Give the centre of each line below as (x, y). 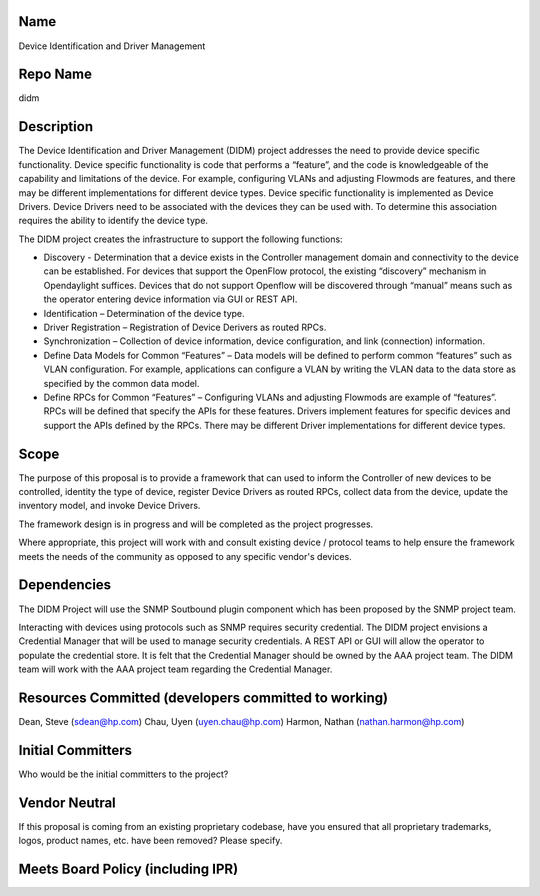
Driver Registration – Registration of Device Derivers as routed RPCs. (185, 327)
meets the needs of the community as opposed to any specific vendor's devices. (185, 556)
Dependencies (65, 585)
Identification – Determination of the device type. (144, 313)
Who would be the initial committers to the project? (123, 774)
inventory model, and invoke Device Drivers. (109, 506)
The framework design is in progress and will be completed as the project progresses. (196, 524)
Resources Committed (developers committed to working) (203, 697)
